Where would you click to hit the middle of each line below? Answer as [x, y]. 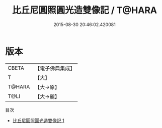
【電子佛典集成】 [55, 68]
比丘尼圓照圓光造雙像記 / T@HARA [85, 10]
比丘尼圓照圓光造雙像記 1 [38, 120]
